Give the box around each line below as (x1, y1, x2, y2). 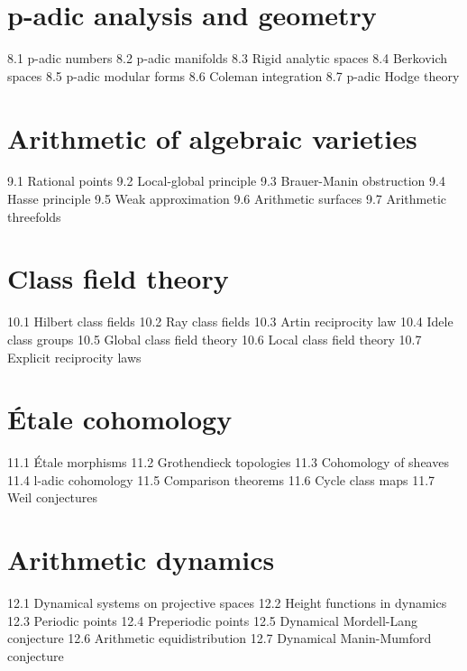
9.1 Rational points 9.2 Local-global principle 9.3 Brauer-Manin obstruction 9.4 (7, 171, 445, 190)
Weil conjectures (7, 488, 98, 507)
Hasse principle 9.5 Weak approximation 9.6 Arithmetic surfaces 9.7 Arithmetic (7, 189, 447, 208)
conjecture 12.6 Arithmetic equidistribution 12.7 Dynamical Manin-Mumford (7, 629, 432, 648)
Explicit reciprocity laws (7, 347, 142, 366)
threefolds (7, 207, 61, 225)
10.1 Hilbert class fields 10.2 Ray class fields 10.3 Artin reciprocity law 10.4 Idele (7, 312, 453, 331)
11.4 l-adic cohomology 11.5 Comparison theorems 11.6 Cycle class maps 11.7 (7, 470, 435, 489)
